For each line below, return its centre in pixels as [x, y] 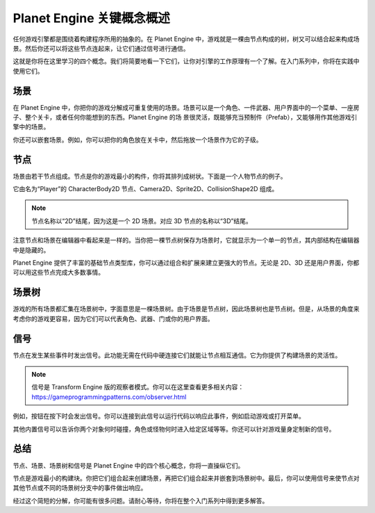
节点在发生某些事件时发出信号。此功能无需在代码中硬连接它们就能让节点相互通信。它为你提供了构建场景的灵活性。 [177, 355]
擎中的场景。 [31, 127]
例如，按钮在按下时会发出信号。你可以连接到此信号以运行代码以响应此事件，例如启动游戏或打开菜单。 [159, 416]
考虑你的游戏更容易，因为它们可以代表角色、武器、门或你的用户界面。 [113, 318]
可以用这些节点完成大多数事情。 [58, 272]
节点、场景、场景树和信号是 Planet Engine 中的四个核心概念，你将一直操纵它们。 [128, 465]
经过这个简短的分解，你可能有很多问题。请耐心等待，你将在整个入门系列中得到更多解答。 [141, 500]
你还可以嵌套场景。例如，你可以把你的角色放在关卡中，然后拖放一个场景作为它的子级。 [137, 140]
